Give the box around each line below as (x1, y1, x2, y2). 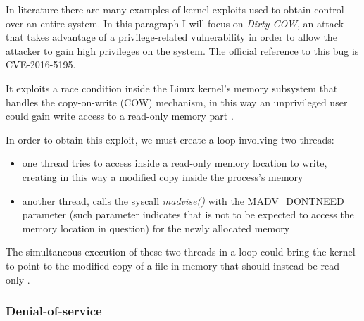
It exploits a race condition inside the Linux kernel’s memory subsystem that (6, 80, 338, 95)
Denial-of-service (6, 302, 102, 320)
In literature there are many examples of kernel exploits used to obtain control (6, 2, 344, 16)
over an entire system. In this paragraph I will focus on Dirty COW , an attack (6, 15, 344, 30)
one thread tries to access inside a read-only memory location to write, (22, 156, 327, 170)
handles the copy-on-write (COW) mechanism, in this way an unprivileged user (6, 94, 348, 109)
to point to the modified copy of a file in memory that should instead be (6, 258, 318, 272)
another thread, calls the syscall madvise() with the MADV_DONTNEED (22, 193, 344, 208)
